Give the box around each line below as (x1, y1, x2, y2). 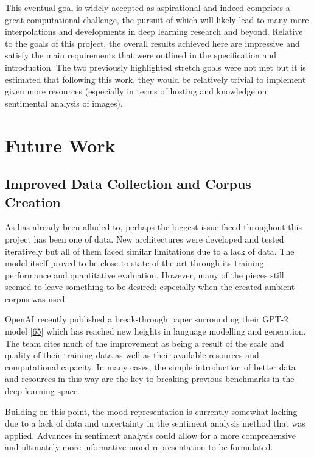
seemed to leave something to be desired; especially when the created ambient (5, 280, 295, 293)
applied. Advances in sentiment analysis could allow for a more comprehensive (5, 428, 296, 441)
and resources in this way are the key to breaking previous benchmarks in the (5, 372, 295, 385)
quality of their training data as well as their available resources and (5, 349, 259, 361)
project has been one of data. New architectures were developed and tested (5, 232, 284, 245)
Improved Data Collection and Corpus (5, 174, 251, 193)
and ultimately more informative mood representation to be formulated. (5, 441, 273, 453)
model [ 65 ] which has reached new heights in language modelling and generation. (5, 325, 306, 338)
